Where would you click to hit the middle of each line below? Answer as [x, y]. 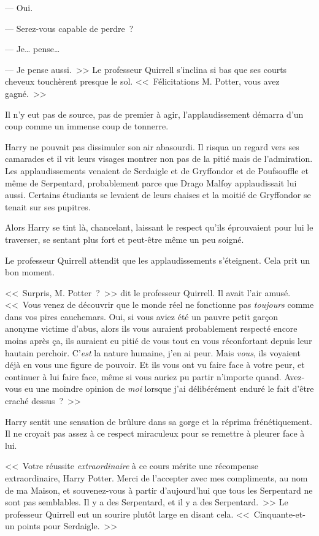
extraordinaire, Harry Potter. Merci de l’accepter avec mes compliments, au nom [156, 478]
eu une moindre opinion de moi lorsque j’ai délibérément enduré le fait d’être [169, 389]
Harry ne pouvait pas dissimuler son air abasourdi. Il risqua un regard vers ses [152, 146]
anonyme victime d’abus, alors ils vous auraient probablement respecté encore [151, 328]
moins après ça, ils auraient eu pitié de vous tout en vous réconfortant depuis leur [159, 341]
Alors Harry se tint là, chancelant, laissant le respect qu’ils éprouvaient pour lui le [159, 227]
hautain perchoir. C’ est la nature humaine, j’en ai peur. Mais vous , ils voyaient [153, 352]
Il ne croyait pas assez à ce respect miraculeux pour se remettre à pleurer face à [155, 433]
